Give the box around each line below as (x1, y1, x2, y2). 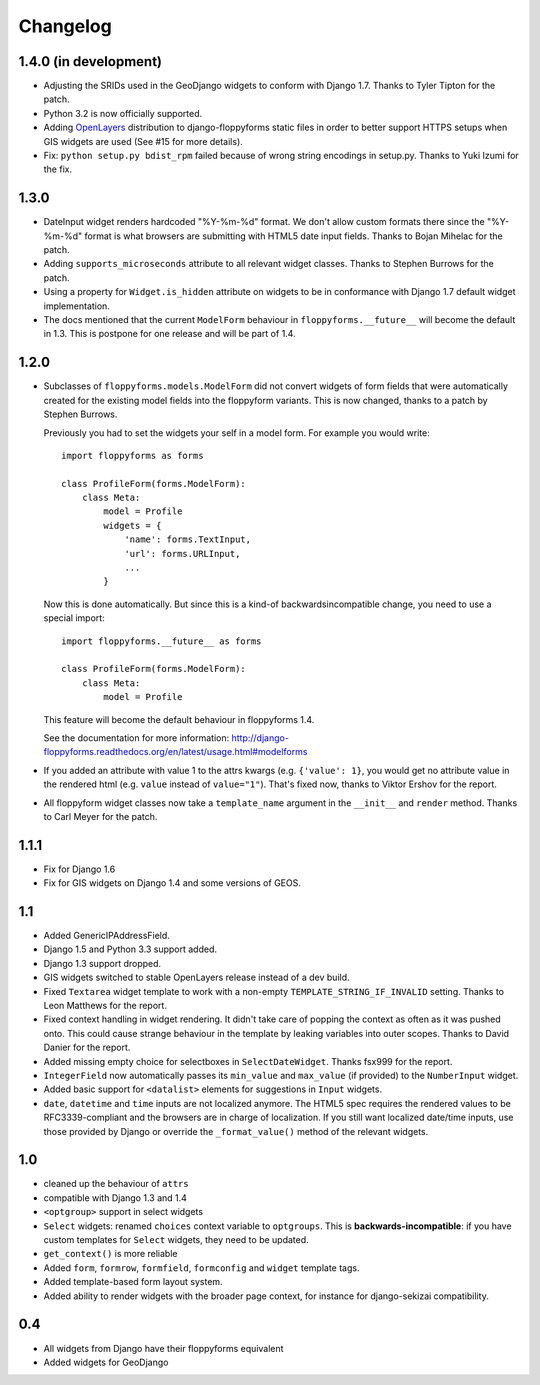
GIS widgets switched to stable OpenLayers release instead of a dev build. (43, 971, 350, 984)
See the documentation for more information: (43, 731, 230, 744)
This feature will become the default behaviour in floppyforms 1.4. (43, 713, 315, 725)
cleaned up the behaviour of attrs (43, 1178, 189, 1190)
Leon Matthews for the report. (43, 1000, 167, 1012)
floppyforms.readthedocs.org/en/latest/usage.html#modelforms (43, 746, 308, 758)
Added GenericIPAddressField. (43, 930, 170, 942)
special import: (43, 612, 105, 624)
